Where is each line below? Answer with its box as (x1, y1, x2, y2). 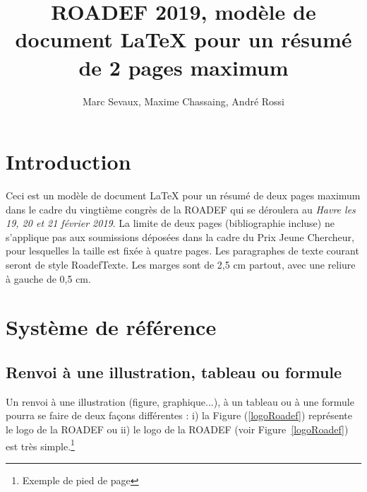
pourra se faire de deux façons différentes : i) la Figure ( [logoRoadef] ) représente (6, 408, 352, 423)
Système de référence (6, 312, 217, 341)
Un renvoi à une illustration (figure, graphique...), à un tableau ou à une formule (6, 394, 354, 409)
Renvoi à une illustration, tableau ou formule (6, 361, 342, 382)
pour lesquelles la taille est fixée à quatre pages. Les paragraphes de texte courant (6, 243, 359, 258)
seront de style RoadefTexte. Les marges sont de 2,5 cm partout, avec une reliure (6, 257, 356, 271)
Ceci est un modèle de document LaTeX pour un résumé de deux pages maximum (6, 188, 361, 203)
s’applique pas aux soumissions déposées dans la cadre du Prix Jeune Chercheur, (6, 229, 354, 244)
